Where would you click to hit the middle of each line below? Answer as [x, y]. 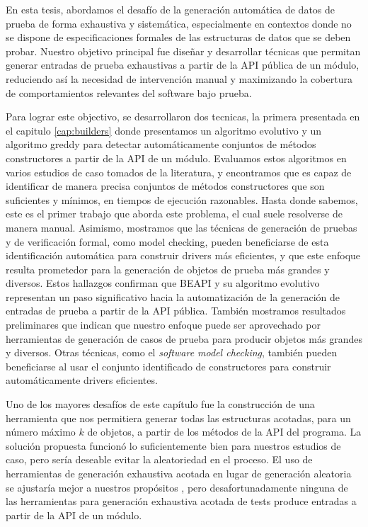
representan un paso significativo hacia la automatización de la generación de [173, 296]
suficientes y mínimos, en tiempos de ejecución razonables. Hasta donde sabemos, [182, 199]
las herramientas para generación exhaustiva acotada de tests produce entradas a [181, 501]
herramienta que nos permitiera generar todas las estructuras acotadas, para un [178, 418]
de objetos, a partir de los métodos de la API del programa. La [224, 432]
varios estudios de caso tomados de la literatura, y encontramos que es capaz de [179, 172]
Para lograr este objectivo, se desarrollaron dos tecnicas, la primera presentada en [183, 117]
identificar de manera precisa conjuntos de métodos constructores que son [165, 186]
